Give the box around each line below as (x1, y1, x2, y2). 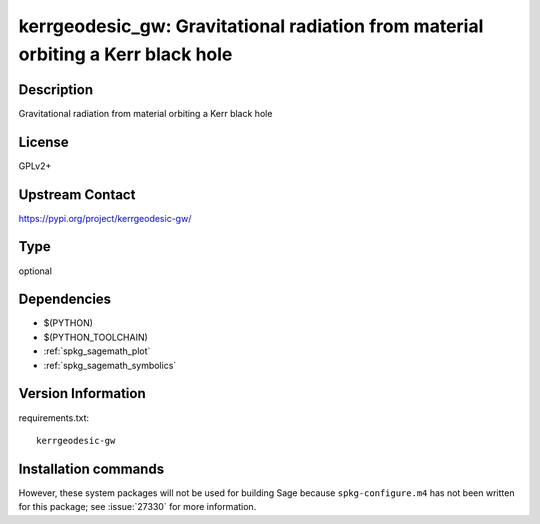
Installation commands (18, 460, 165, 477)
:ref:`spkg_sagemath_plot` (43, 345, 151, 357)
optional (18, 265, 52, 277)
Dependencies (18, 291, 112, 308)
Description (18, 81, 94, 98)
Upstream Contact (18, 186, 136, 203)
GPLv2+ (18, 160, 52, 172)
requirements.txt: (18, 411, 90, 424)
